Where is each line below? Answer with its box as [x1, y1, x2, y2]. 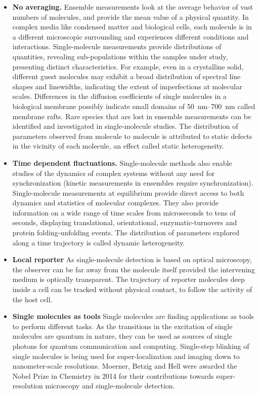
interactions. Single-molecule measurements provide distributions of [12, 41, 222, 52]
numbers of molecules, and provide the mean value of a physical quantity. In [12, 11, 249, 22]
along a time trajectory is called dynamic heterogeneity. [12, 237, 185, 247]
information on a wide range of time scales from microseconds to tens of [12, 207, 236, 218]
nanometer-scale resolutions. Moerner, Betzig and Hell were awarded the [12, 361, 237, 371]
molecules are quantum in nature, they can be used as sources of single [12, 331, 232, 341]
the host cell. [12, 294, 53, 304]
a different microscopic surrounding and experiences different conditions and [12, 31, 249, 42]
